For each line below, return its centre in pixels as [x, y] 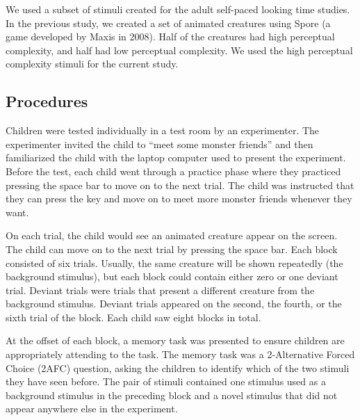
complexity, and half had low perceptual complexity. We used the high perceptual [179, 50]
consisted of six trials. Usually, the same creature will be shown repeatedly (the [174, 262]
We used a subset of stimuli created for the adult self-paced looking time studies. [178, 9]
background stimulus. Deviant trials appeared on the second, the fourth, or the [174, 304]
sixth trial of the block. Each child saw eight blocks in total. [133, 317]
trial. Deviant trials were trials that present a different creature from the [160, 290]
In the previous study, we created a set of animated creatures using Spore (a [168, 23]
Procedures [47, 101]
